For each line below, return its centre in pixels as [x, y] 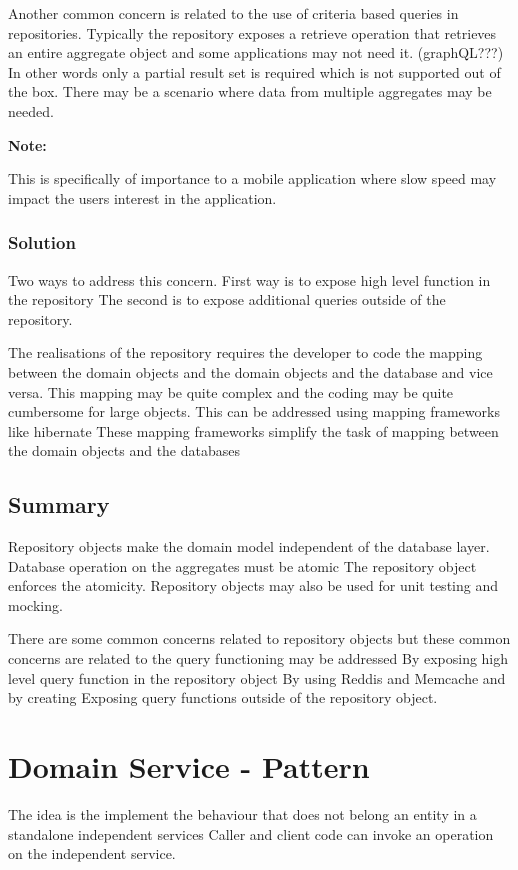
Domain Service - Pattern [189, 766]
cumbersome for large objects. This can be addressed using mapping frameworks [254, 411]
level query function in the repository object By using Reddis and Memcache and [257, 677]
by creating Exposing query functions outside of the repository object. [223, 697]
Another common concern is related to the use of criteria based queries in [233, 13]
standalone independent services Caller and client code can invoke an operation [251, 833]
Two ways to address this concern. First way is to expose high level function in [249, 279]
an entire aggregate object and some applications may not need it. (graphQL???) [256, 52]
